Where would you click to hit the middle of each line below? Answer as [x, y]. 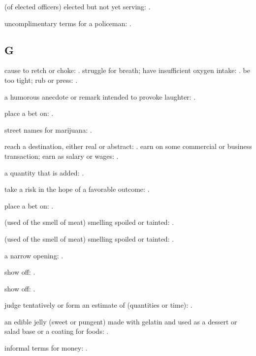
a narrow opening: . [34, 255]
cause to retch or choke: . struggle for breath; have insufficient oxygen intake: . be [127, 70]
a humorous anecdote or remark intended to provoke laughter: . [100, 96]
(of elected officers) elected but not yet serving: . [78, 6]
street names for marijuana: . [48, 129]
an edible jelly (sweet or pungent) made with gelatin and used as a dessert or [121, 321]
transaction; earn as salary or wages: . [62, 156]
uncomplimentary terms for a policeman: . [68, 23]
